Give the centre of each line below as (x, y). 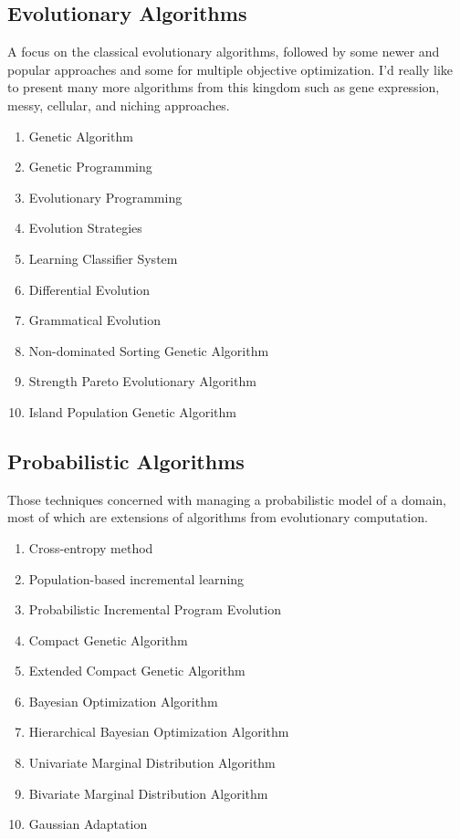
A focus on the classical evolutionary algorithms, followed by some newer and (224, 52)
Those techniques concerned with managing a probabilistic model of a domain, (227, 499)
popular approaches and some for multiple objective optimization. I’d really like (230, 69)
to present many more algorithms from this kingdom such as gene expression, (224, 87)
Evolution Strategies (85, 228)
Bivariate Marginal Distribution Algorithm (148, 793)
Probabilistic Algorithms (126, 461)
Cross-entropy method (91, 547)
